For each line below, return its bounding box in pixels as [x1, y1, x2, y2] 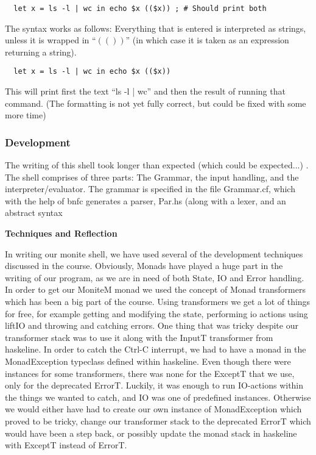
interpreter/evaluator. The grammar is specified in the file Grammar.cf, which [5, 182, 295, 195]
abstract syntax [5, 206, 63, 219]
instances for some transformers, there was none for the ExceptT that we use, [5, 367, 295, 379]
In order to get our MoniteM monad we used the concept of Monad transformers [5, 283, 306, 296]
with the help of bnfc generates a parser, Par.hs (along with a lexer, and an [5, 194, 286, 207]
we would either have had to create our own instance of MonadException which [5, 403, 302, 415]
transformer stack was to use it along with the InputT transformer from [5, 331, 273, 343]
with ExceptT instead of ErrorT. [5, 439, 127, 451]
